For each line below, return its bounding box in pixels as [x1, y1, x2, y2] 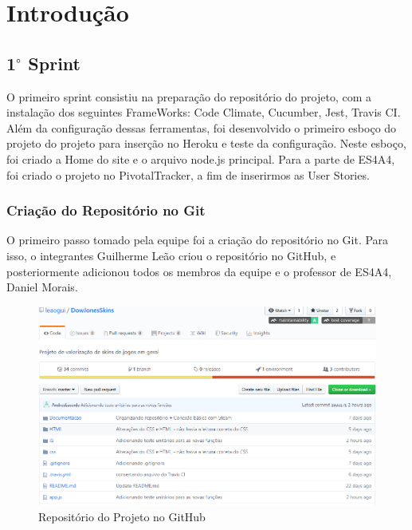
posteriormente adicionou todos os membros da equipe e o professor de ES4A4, [6, 263, 392, 279]
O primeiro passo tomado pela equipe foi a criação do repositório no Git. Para [6, 231, 389, 248]
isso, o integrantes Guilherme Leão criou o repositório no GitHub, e [6, 247, 336, 263]
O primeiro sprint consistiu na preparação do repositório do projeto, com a [6, 88, 371, 105]
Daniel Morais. [6, 279, 78, 295]
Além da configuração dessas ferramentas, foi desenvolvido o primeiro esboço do [6, 119, 397, 136]
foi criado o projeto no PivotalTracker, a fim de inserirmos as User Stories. [6, 166, 370, 183]
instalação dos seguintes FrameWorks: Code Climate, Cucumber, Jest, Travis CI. [6, 104, 401, 121]
